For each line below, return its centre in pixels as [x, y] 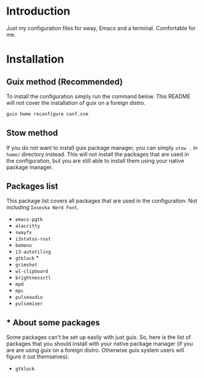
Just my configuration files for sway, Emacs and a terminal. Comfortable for [101, 28]
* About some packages [53, 322]
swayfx [23, 233]
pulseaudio [29, 298]
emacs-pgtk [29, 220]
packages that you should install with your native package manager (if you [100, 344]
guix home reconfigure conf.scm [47, 114]
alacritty [28, 226]
